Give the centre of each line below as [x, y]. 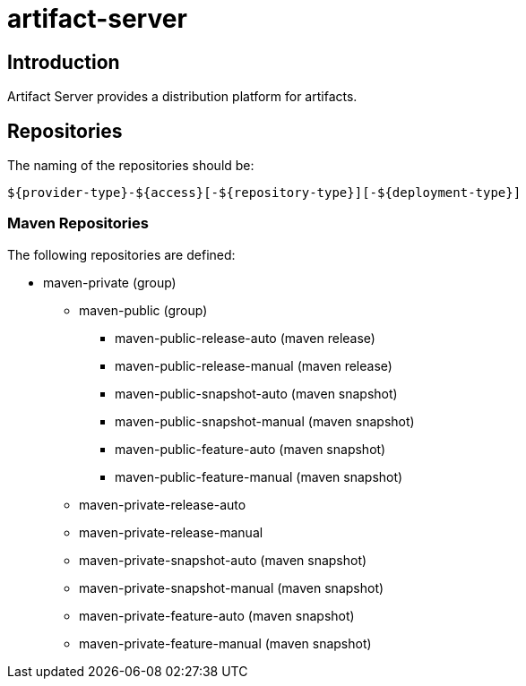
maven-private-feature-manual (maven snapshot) [225, 643]
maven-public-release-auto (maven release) [245, 338]
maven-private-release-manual [171, 532]
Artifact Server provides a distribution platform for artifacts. [182, 97]
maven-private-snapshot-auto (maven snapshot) [223, 560]
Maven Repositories [78, 223]
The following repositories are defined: [121, 254]
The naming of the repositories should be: [131, 166]
